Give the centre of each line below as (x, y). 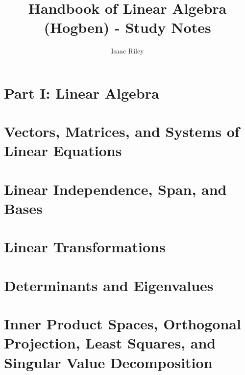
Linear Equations (63, 150)
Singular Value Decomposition (108, 362)
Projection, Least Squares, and (110, 343)
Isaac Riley (127, 51)
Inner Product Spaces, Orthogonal (122, 324)
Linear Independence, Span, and (115, 189)
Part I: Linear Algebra (82, 93)
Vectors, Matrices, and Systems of (122, 131)
